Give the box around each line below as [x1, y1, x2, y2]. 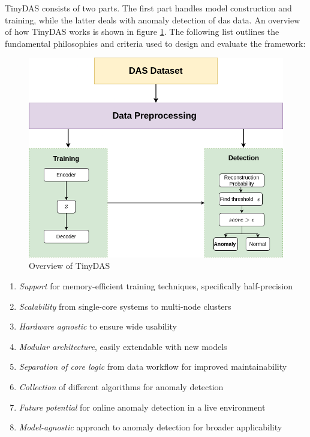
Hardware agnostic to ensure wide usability [19, 320, 177, 333]
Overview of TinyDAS [29, 259, 110, 272]
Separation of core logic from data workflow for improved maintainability [19, 360, 287, 373]
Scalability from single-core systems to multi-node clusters [19, 300, 231, 312]
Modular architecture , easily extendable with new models [19, 340, 227, 352]
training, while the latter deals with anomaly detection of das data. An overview [5, 13, 300, 26]
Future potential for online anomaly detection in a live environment [19, 400, 266, 413]
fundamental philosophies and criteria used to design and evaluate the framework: [5, 37, 306, 49]
